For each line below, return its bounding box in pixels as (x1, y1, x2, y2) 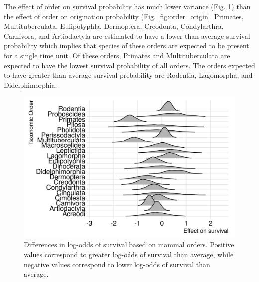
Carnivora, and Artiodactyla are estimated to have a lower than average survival (4, 30, 250, 41)
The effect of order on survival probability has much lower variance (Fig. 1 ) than (4, 1, 251, 11)
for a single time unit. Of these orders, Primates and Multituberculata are (4, 50, 230, 60)
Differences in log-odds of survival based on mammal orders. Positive (24, 239, 234, 250)
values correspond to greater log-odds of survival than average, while (24, 249, 234, 259)
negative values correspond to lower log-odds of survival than (24, 259, 210, 269)
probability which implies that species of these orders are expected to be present (4, 40, 249, 51)
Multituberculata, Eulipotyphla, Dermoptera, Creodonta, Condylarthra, (4, 21, 224, 31)
